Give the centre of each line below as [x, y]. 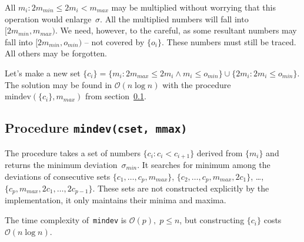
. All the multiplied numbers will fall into [174, 19]
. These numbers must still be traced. [229, 41]
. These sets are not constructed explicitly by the [181, 188]
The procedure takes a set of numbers [73, 152]
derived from [220, 152]
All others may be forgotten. [56, 53]
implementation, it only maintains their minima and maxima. [116, 200]
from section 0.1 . [116, 96]
